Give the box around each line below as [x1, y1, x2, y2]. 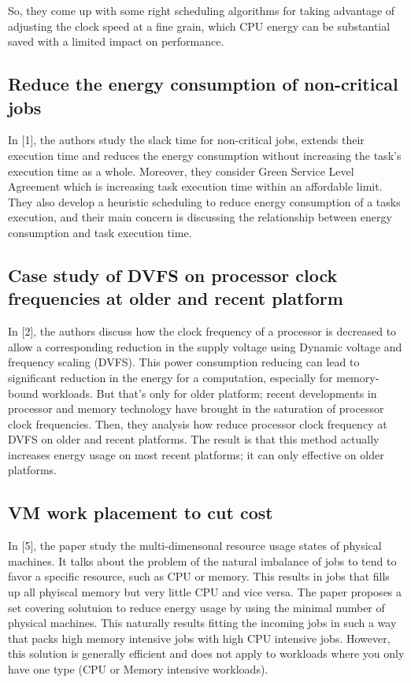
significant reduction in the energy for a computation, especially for [8, 369, 333, 385]
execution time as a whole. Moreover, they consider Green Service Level [8, 162, 354, 179]
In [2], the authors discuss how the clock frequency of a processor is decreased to [8, 323, 397, 340]
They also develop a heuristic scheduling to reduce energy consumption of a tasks [8, 193, 401, 210]
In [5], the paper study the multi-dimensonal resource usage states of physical [8, 537, 382, 554]
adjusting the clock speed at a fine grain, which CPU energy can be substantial [8, 17, 391, 34]
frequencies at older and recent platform [8, 286, 343, 310]
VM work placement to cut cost [8, 500, 273, 525]
